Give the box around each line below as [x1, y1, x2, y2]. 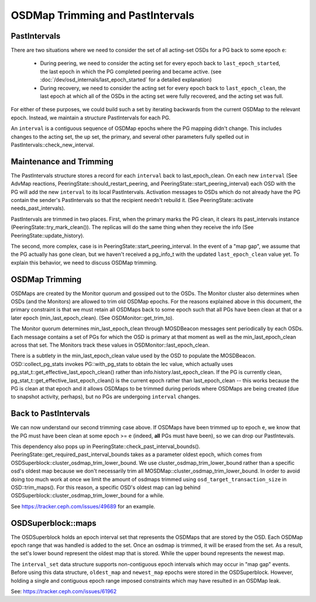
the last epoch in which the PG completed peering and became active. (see [40, 68, 222, 75]
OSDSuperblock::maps [11, 518, 97, 528]
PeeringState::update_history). [11, 232, 85, 239]
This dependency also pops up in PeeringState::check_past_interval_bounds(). [11, 443, 201, 450]
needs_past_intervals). [11, 205, 66, 212]
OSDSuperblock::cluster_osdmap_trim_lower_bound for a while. [11, 492, 164, 499]
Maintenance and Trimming [11, 156, 114, 166]
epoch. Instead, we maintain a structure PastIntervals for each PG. [11, 114, 171, 121]
